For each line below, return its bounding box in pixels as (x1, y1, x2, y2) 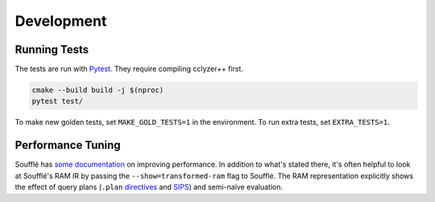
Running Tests (14, 43, 89, 56)
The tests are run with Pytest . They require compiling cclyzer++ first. (14, 64, 243, 74)
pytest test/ (31, 97, 84, 106)
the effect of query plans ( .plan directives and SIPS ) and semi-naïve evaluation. (14, 182, 284, 192)
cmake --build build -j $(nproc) (31, 85, 164, 95)
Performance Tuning (14, 138, 121, 152)
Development (14, 12, 107, 30)
